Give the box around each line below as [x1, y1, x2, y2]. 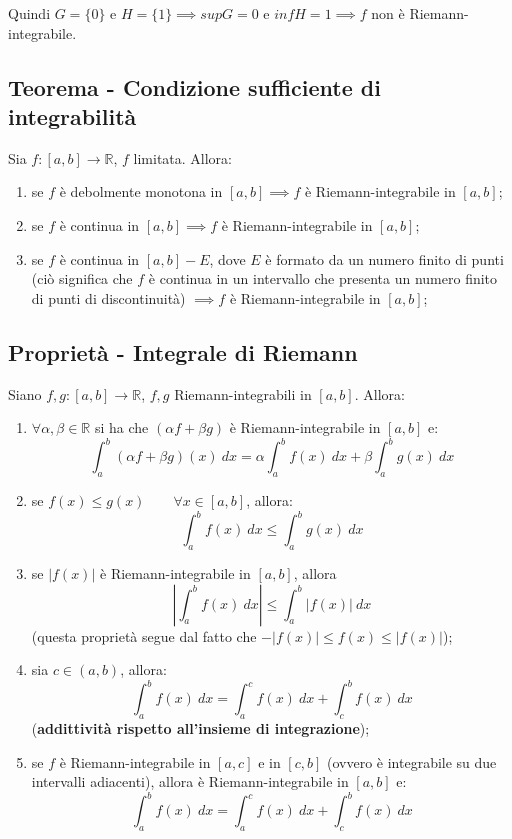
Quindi [8, 3, 51, 23]
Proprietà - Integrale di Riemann [8, 336, 358, 367]
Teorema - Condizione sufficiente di [8, 71, 381, 102]
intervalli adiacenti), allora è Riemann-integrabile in [31, 771, 349, 792]
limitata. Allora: [133, 147, 233, 168]
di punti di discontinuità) [31, 287, 186, 308]
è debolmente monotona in [59, 181, 223, 202]
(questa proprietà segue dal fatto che [31, 625, 257, 646]
